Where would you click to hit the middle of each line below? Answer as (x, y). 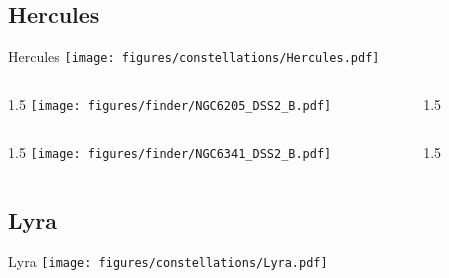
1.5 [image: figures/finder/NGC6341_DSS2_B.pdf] (170, 151)
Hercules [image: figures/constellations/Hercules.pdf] (194, 56)
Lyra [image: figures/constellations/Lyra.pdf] (168, 261)
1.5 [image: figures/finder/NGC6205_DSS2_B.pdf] (170, 103)
